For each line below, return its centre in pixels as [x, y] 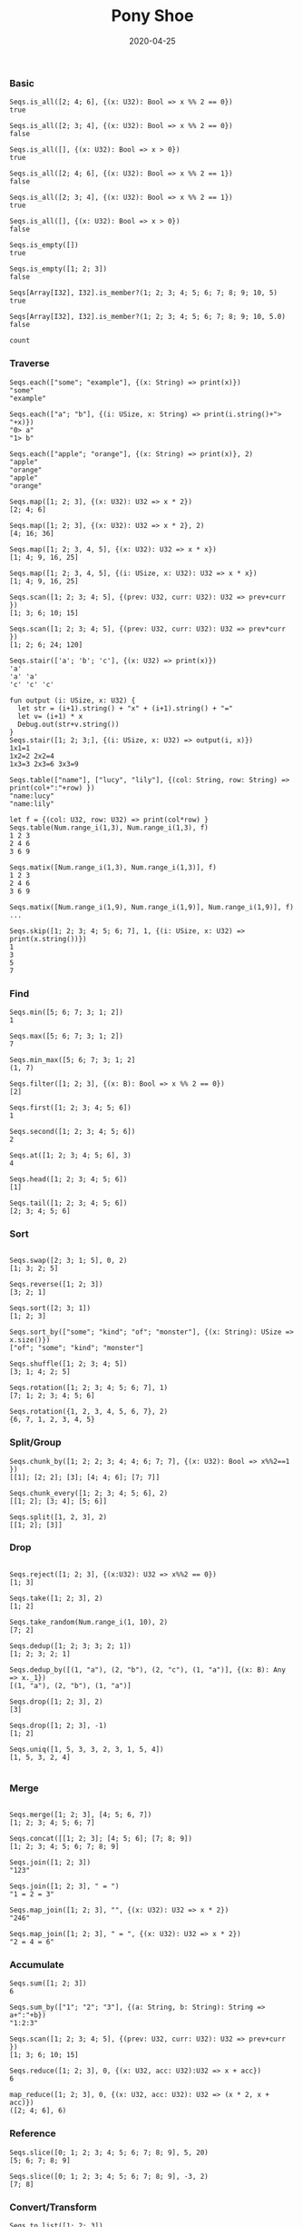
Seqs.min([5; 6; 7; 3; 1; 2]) [67, 1012]
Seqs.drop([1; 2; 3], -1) [58, 1725]
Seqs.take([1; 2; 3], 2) [56, 1598]
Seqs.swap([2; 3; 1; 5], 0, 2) [68, 1261]
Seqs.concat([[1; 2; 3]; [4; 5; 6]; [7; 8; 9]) [101, 1839]
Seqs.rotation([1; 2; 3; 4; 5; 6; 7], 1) [89, 1388]
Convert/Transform [53, 2207]
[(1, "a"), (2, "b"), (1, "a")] [70, 1685]
